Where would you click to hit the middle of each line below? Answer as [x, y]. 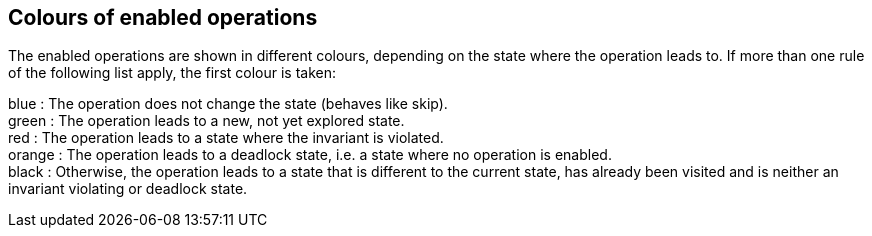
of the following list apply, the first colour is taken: [172, 73]
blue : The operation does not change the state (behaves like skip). [228, 104]
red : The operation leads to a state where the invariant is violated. [226, 138]
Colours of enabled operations [163, 17]
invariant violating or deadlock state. [128, 189]
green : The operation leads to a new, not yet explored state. [206, 121]
